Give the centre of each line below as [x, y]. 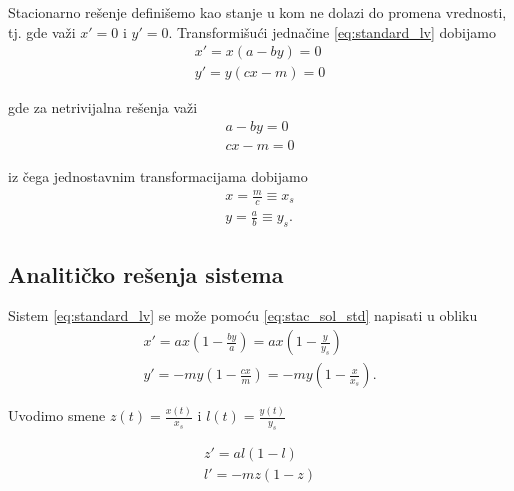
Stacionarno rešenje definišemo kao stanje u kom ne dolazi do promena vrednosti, [257, 12]
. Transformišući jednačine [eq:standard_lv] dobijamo [332, 31]
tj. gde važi [42, 31]
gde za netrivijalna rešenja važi [103, 107]
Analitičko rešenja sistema [146, 273]
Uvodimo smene [57, 415]
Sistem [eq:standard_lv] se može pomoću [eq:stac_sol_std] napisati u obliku [243, 315]
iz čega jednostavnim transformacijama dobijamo [158, 175]
